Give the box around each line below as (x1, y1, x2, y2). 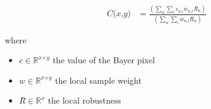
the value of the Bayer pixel (52, 54, 155, 66)
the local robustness (48, 94, 121, 107)
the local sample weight (55, 73, 142, 86)
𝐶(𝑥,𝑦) (107, 10, 131, 19)
